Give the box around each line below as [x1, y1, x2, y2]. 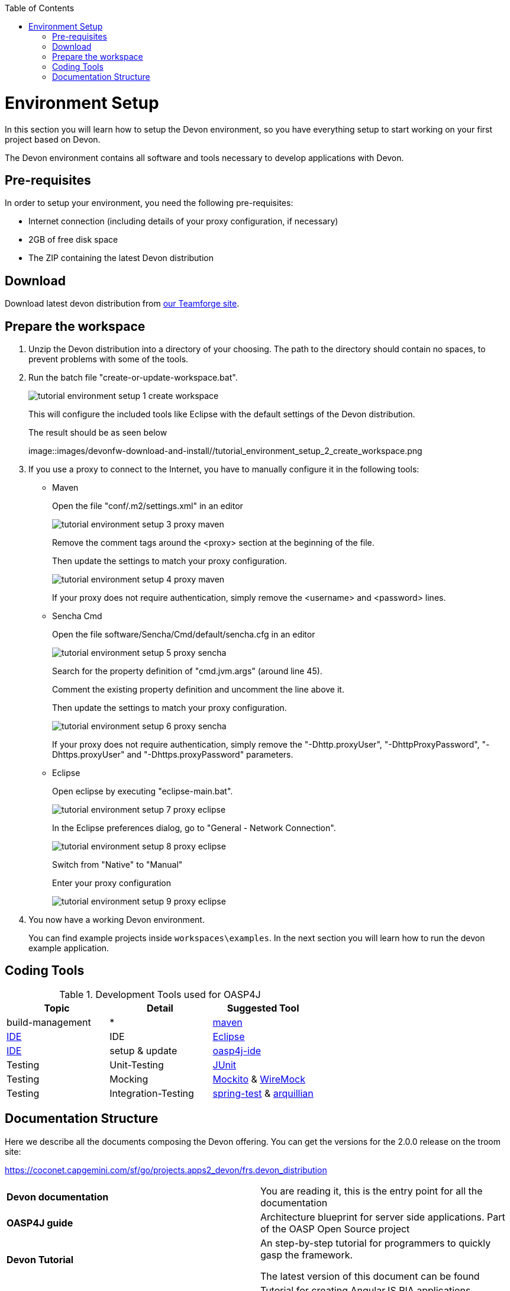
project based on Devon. [5, 134, 101, 144]
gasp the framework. [260, 1248, 353, 1261]
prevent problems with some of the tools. [28, 354, 189, 365]
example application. [28, 943, 109, 954]
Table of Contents [5, 3, 75, 13]
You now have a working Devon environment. [28, 915, 205, 925]
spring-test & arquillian [212, 1087, 314, 1099]
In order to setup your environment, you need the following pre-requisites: [5, 198, 293, 208]
